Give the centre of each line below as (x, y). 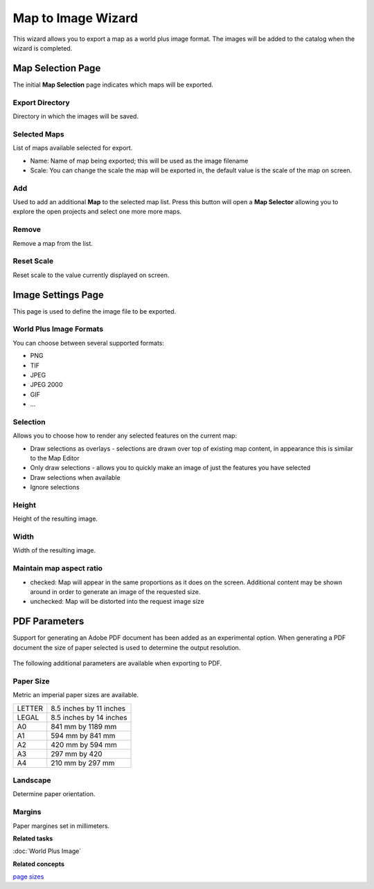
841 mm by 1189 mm (84, 726)
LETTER (30, 708)
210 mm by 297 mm (83, 763)
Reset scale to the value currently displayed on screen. (91, 275)
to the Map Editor (55, 458)
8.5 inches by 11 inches (88, 708)
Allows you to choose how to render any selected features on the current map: (125, 435)
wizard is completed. (43, 48)
